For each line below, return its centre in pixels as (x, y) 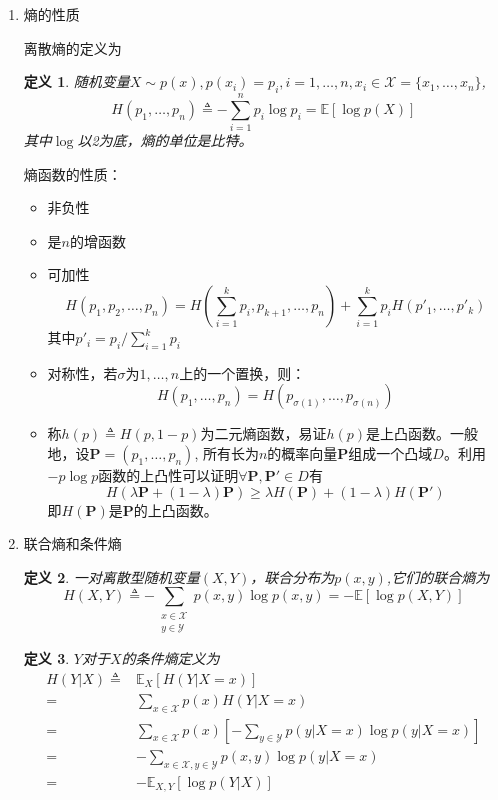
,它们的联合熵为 (438, 576)
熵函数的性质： (72, 173)
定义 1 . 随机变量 (76, 81)
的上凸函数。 (175, 509)
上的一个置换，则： (242, 372)
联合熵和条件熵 (72, 543)
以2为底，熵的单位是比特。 (165, 140)
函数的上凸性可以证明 (168, 475)
